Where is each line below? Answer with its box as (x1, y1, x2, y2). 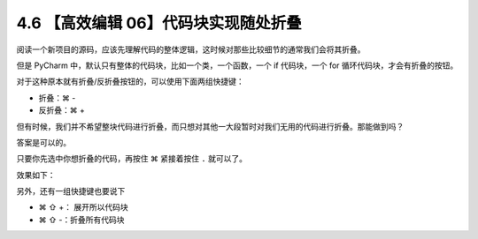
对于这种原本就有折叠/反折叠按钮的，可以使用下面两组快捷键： (16, 76, 245, 87)
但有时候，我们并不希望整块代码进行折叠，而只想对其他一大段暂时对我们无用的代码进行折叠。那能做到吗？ (16, 121, 405, 131)
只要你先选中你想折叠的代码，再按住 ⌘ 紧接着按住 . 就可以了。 (16, 153, 248, 164)
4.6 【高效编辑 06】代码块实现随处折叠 (16, 13, 303, 33)
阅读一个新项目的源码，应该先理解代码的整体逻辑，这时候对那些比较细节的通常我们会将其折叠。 (16, 44, 366, 55)
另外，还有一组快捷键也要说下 (16, 186, 126, 197)
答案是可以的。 (16, 137, 71, 147)
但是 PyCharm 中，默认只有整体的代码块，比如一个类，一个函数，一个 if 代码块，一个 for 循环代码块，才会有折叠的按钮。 (16, 60, 459, 71)
